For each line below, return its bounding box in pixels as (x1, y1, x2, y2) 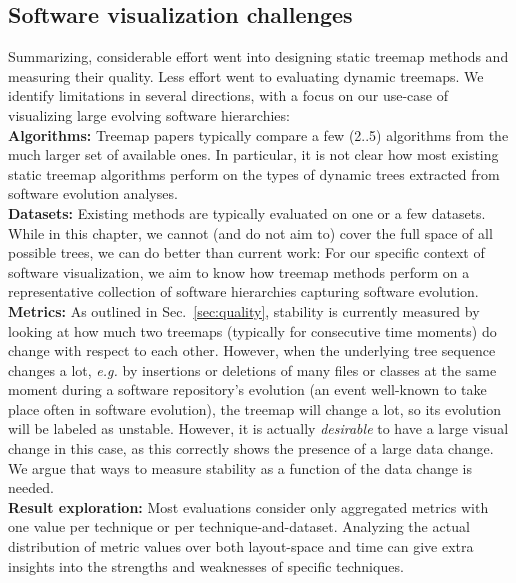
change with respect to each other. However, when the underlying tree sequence (8, 340, 496, 361)
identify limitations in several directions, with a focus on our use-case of (8, 85, 449, 106)
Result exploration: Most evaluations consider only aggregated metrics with (8, 496, 489, 517)
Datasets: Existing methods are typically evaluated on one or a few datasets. (8, 202, 486, 223)
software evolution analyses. (8, 183, 178, 204)
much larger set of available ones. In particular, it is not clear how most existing (8, 144, 499, 165)
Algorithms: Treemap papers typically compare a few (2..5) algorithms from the (8, 124, 509, 145)
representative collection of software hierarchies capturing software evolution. (8, 281, 479, 302)
